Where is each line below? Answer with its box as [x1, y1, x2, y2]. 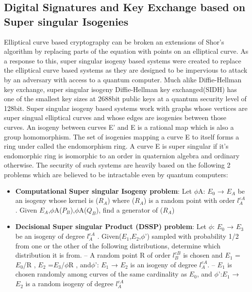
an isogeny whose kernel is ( [15, 195, 99, 205]
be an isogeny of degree [15, 231, 85, 241]
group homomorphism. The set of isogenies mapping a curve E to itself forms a [4, 131, 239, 141]
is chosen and [183, 250, 223, 260]
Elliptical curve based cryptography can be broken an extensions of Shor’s [4, 36, 224, 46]
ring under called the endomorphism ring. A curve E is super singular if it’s [4, 141, 229, 151]
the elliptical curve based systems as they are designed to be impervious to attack [4, 65, 248, 75]
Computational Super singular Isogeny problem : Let [15, 185, 192, 196]
